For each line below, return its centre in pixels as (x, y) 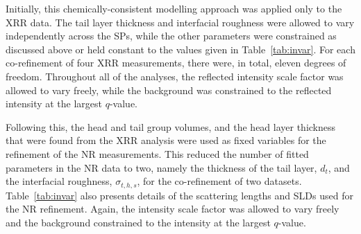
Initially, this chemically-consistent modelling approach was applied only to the (174, 8)
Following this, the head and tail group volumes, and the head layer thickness (171, 126)
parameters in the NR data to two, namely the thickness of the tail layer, (161, 167)
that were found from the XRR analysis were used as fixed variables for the (166, 140)
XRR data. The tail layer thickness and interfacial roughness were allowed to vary (180, 22)
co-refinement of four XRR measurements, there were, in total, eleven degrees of (176, 63)
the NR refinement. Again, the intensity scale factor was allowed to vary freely (173, 209)
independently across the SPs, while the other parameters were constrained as (171, 36)
